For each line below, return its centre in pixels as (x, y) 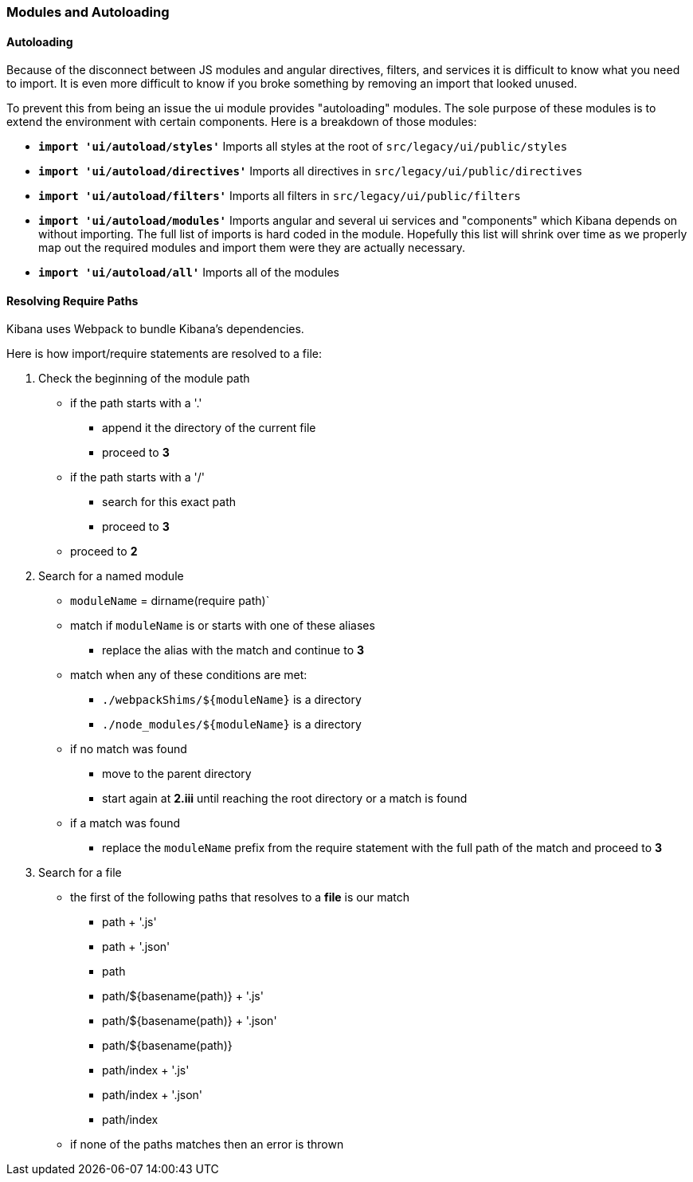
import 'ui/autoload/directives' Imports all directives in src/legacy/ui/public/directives (311, 171)
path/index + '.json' (153, 1095)
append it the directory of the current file (209, 428)
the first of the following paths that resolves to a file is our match (240, 897)
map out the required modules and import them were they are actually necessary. (252, 248)
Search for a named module (111, 576)
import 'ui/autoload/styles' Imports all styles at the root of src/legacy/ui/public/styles (303, 147)
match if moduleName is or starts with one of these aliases (223, 626)
